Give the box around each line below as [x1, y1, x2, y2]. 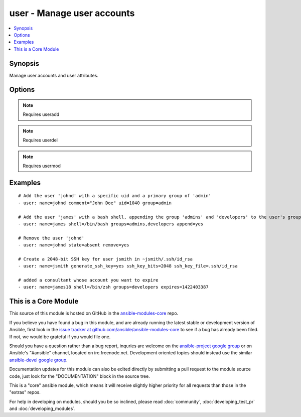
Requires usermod [23, 163, 61, 169]
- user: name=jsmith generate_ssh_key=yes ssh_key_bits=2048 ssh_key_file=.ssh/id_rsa [18, 263, 238, 269]
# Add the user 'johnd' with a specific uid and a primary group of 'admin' [18, 193, 212, 199]
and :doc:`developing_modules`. [9, 405, 76, 411]
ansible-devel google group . [9, 357, 68, 363]
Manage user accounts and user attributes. [9, 72, 99, 78]
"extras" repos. [9, 389, 41, 395]
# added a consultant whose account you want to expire [18, 277, 159, 283]
